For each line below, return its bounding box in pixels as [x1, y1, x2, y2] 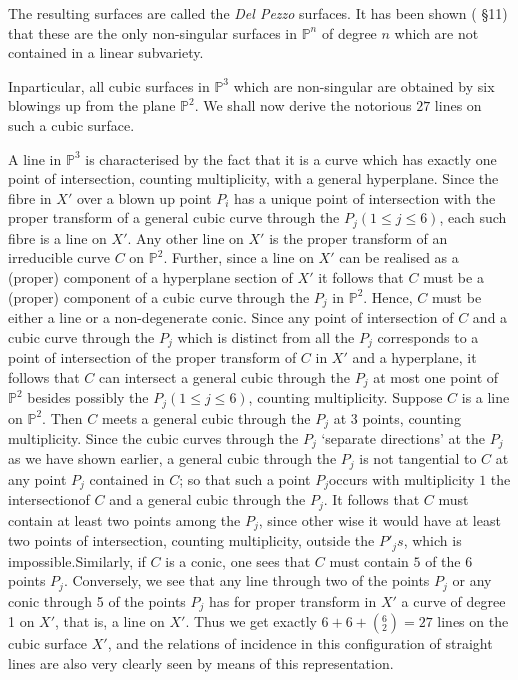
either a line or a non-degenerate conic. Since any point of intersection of [8, 307, 454, 328]
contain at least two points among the [8, 509, 241, 530]
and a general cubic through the [109, 489, 306, 510]
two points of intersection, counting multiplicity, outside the [8, 530, 375, 551]
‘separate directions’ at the [321, 428, 486, 449]
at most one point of [373, 366, 499, 387]
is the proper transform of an [269, 227, 448, 248]
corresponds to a [377, 326, 479, 347]
